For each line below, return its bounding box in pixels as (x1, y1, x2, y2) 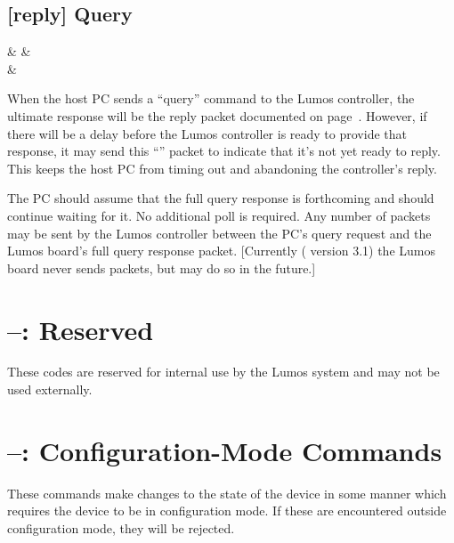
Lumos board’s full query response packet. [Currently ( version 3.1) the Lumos (7, 241, 435, 260)
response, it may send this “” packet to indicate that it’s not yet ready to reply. (7, 142, 441, 160)
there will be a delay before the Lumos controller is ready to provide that (7, 124, 407, 142)
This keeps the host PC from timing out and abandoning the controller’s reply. (7, 158, 437, 177)
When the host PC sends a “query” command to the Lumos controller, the (7, 89, 415, 108)
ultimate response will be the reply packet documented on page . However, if (7, 106, 427, 125)
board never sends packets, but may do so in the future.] (7, 258, 316, 277)
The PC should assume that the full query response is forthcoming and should (7, 189, 434, 207)
